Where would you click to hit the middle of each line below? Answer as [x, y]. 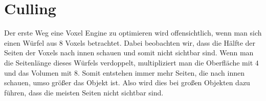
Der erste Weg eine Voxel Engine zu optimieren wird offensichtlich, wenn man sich [133, 33]
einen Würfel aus [31, 42]
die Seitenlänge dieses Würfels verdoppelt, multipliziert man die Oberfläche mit [129, 62]
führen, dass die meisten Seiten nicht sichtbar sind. [84, 92]
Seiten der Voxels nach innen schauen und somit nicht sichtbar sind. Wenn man [129, 53]
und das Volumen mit [38, 72]
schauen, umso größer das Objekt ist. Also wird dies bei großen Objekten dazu [127, 82]
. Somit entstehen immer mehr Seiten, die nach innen [161, 72]
